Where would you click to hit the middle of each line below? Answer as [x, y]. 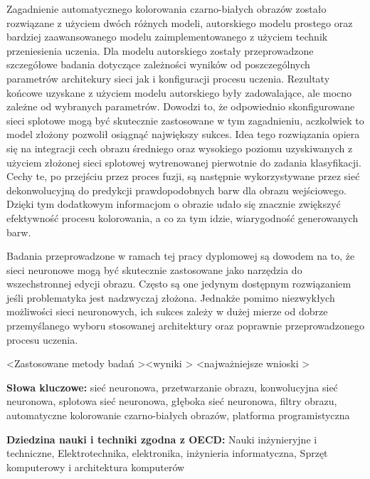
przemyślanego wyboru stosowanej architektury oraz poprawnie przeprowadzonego [185, 326]
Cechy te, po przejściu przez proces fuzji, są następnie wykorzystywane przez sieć [183, 176]
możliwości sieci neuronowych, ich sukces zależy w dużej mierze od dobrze [167, 311]
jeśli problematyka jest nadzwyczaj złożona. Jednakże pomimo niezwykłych [171, 297]
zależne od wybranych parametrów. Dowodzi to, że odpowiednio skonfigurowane [181, 106]
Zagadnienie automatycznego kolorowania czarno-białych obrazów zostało [166, 9]
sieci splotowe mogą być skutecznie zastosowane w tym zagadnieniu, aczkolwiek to [185, 120]
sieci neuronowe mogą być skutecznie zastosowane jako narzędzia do [154, 269]
